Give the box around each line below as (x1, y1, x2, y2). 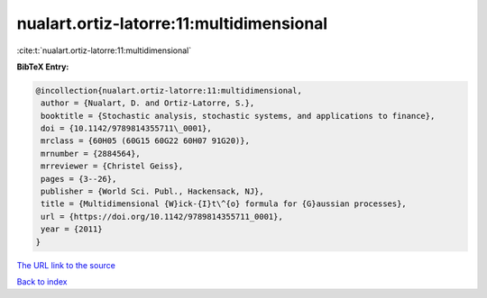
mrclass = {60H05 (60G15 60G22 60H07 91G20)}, (41, 136, 250, 146)
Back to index (16, 275, 68, 287)
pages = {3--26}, (41, 174, 117, 184)
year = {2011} (41, 224, 103, 234)
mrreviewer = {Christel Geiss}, (41, 161, 184, 171)
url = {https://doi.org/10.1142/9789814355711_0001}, (41, 212, 283, 221)
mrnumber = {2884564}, (41, 149, 142, 158)
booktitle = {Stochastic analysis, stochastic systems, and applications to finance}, (41, 111, 436, 121)
